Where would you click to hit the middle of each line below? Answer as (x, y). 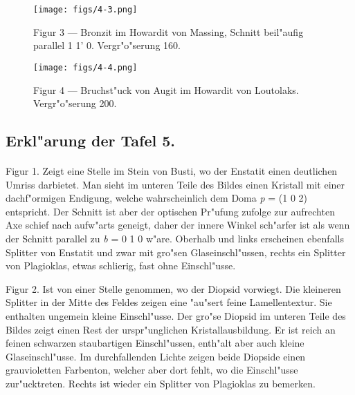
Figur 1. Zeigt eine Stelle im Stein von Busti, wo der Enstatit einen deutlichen (172, 171)
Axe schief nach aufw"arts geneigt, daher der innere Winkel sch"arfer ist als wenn (178, 225)
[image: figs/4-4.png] (85, 67)
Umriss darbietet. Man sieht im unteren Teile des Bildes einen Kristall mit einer (175, 184)
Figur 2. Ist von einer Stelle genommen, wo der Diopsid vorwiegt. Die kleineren (173, 288)
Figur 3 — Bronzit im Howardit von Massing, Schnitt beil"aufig (169, 31)
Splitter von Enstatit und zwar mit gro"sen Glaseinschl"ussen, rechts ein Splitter (176, 252)
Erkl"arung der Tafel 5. (90, 141)
